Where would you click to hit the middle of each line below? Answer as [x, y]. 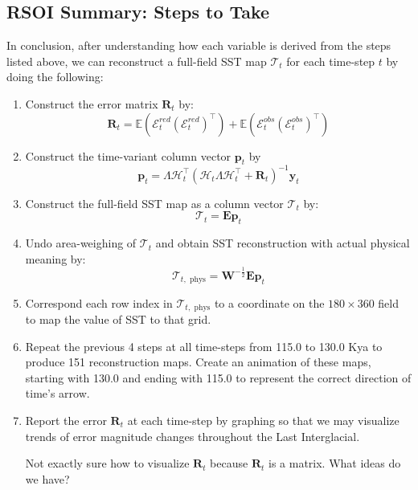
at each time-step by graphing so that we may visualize [263, 421]
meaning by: [55, 258]
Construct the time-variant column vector [128, 155]
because [229, 463]
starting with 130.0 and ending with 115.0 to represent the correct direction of [218, 377]
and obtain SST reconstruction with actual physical [283, 243]
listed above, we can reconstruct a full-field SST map [137, 61]
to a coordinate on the [269, 302]
